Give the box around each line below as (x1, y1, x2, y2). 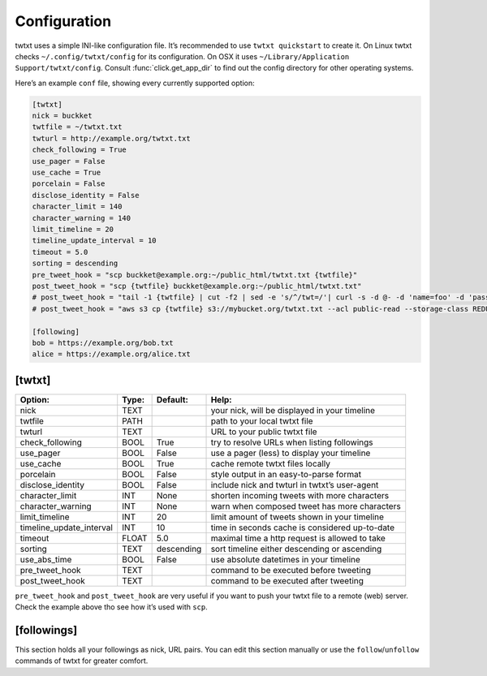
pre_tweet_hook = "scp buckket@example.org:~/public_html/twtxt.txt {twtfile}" (32, 270, 358, 279)
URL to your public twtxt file (210, 426, 317, 437)
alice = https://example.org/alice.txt (32, 350, 191, 359)
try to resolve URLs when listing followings (210, 437, 373, 448)
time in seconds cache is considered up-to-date (210, 522, 395, 533)
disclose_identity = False (32, 191, 140, 200)
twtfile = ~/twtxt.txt (32, 123, 123, 131)
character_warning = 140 (32, 213, 131, 222)
